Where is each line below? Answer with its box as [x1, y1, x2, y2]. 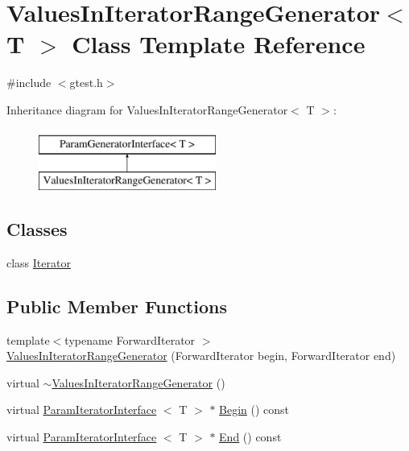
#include [6, 74, 52, 91]
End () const [219, 428, 282, 445]
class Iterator [6, 254, 71, 271]
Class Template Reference [72, 27, 366, 60]
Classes [6, 217, 68, 242]
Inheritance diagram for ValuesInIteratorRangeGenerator [6, 101, 288, 118]
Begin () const [219, 401, 290, 418]
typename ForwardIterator [64, 331, 196, 348]
